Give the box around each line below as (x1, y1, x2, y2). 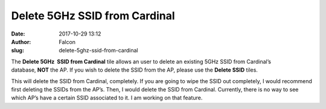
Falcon (59, 38, 75, 45)
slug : (11, 47, 24, 54)
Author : (11, 38, 31, 45)
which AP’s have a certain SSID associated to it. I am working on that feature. (11, 94, 203, 102)
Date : (11, 30, 25, 37)
